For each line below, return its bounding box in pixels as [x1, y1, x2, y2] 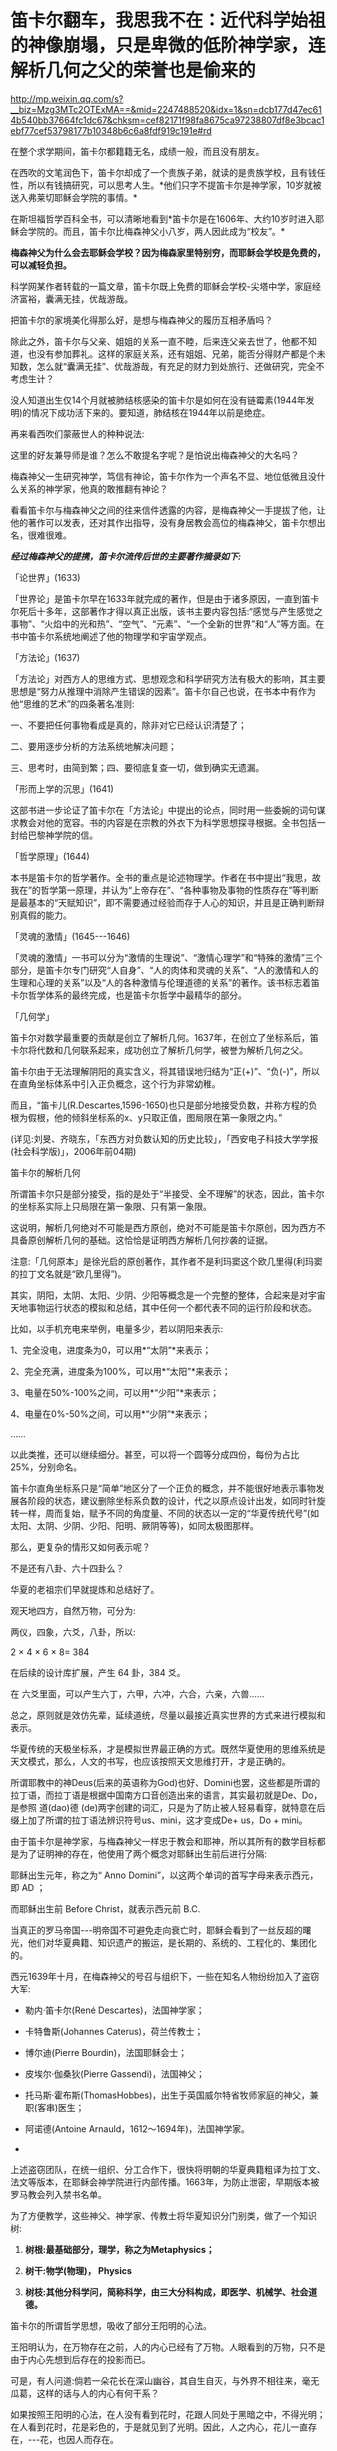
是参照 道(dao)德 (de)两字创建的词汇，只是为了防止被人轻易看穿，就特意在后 [10, 1801, 326, 1813]
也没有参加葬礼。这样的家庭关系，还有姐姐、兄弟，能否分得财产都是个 [27, 347, 317, 360]
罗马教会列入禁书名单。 [10, 2188, 107, 2200]
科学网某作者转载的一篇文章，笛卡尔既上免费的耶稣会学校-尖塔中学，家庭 [10, 280, 313, 292]
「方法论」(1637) [10, 651, 81, 663]
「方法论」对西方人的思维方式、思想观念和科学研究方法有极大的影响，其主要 [10, 672, 326, 685]
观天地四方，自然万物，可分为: [10, 1604, 137, 1616]
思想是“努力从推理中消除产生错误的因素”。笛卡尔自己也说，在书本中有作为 [10, 685, 317, 697]
